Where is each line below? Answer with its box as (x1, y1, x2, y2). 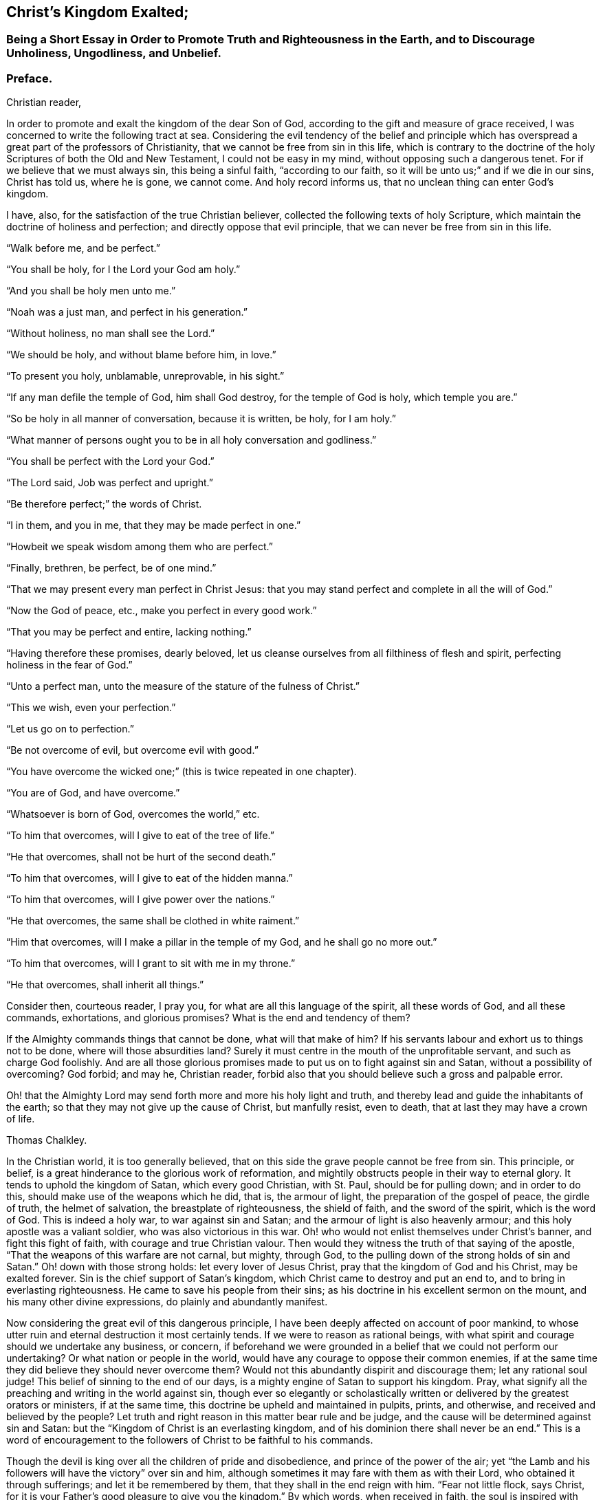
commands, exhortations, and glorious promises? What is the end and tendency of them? (6, 1012, 410, 1024)
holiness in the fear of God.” (6, 659, 133, 671)
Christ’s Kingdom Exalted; (6, 3, 189, 21)
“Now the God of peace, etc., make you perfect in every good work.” (6, 605, 317, 617)
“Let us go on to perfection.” (6, 723, 134, 735)
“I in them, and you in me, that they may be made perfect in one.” (6, 519, 301, 532)
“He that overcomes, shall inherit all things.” (6, 979, 204, 991)
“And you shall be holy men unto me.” (6, 285, 176, 297)
